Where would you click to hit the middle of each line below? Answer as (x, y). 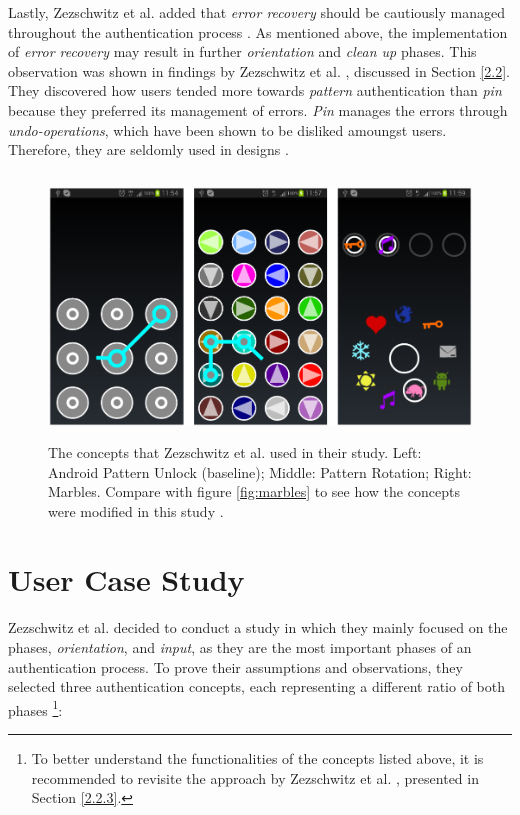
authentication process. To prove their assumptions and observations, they (235, 666)
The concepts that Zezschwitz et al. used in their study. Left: (235, 451)
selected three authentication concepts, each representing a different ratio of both (257, 686)
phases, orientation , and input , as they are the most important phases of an (240, 647)
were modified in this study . (136, 510)
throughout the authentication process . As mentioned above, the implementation (258, 31)
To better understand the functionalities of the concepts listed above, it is (257, 758)
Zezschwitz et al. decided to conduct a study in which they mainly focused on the (258, 627)
